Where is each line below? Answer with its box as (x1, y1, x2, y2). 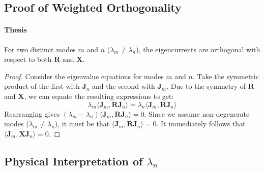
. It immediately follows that (156, 118, 246, 129)
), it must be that (54, 118, 110, 129)
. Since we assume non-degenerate (144, 108, 250, 119)
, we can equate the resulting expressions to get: (24, 90, 174, 101)
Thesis (4, 24, 27, 35)
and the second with (92, 81, 155, 91)
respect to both (4, 54, 52, 64)
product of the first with (4, 81, 80, 91)
